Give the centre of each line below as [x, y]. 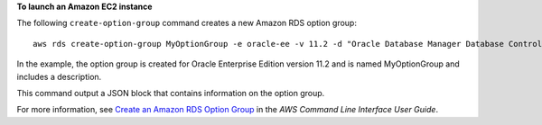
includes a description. [59, 76]
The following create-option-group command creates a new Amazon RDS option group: [187, 23]
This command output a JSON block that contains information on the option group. [171, 93]
